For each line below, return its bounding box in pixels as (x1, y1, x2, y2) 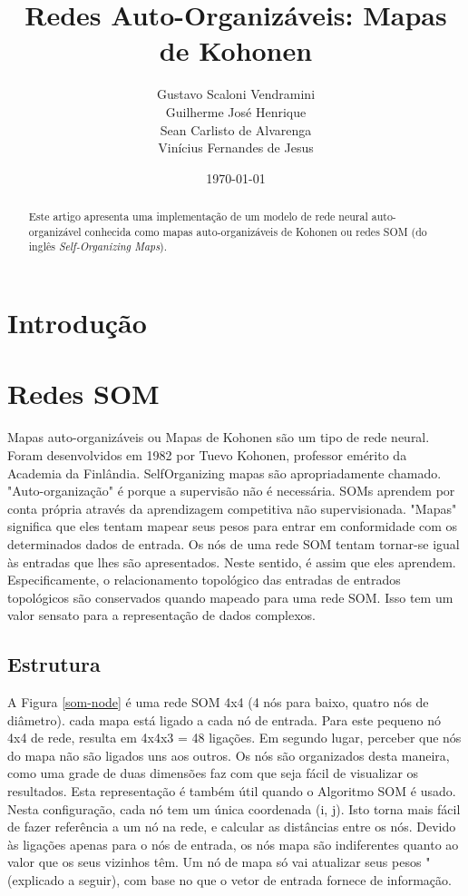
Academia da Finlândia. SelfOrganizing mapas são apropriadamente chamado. (7, 463, 442, 482)
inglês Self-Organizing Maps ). (28, 239, 167, 254)
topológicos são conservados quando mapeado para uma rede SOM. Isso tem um (7, 587, 453, 606)
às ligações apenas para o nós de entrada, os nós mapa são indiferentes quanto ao (7, 834, 459, 853)
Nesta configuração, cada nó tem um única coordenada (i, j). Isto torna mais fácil (7, 799, 461, 818)
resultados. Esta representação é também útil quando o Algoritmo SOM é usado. (7, 782, 456, 801)
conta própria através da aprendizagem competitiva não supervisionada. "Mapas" (7, 498, 457, 517)
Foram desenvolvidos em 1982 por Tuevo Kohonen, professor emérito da (7, 445, 407, 464)
